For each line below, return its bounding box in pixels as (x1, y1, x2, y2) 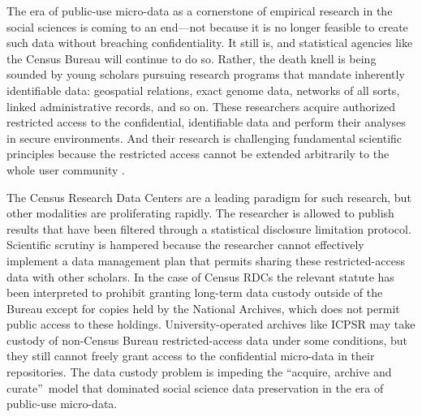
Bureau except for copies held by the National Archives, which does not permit (6, 299, 400, 316)
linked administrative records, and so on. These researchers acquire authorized (6, 97, 396, 114)
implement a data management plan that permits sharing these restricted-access (6, 251, 405, 269)
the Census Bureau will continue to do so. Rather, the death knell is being (6, 49, 377, 67)
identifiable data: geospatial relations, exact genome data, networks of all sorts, (6, 81, 400, 98)
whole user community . (6, 161, 125, 178)
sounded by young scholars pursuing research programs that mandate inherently (6, 66, 405, 83)
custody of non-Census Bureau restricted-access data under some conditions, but (6, 331, 408, 348)
